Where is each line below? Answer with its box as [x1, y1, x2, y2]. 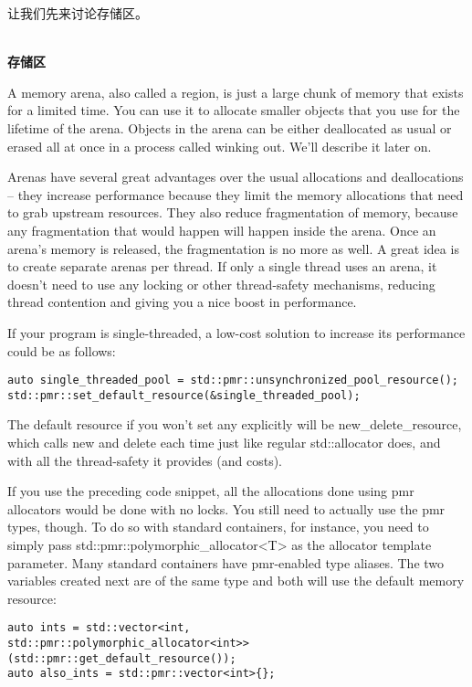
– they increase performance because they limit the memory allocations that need [7, 185, 464, 204]
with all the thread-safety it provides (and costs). [7, 450, 282, 470]
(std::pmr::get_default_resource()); [7, 651, 236, 665]
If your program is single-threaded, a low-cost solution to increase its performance [7, 322, 466, 342]
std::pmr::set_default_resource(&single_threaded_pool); [7, 388, 361, 402]
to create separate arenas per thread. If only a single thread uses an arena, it [7, 257, 437, 276]
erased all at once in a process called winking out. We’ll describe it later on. [7, 136, 432, 155]
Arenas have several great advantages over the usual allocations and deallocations [7, 167, 464, 186]
